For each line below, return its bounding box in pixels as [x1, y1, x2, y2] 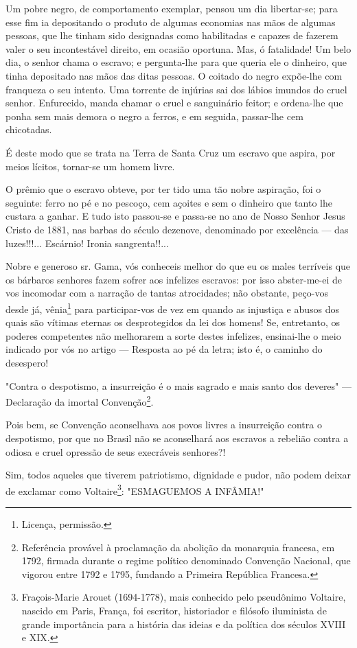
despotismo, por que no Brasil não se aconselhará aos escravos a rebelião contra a [5, 430, 349, 445]
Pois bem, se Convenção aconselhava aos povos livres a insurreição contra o [5, 417, 322, 432]
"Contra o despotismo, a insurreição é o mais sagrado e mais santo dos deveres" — [5, 378, 352, 393]
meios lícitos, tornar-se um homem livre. [5, 159, 175, 173]
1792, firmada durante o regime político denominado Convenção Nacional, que [21, 553, 351, 568]
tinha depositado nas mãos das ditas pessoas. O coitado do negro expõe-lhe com [5, 68, 343, 82]
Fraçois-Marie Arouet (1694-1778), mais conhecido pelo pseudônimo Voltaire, [21, 590, 346, 604]
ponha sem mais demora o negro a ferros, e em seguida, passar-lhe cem [5, 108, 303, 123]
